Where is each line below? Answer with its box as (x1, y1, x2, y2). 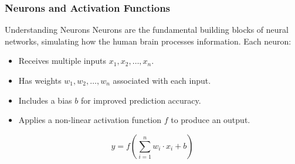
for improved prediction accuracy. (80, 94, 201, 106)
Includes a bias (18, 94, 72, 106)
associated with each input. (113, 74, 211, 86)
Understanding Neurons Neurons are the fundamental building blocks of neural (5, 23, 289, 36)
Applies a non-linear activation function (18, 114, 162, 126)
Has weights (18, 74, 62, 86)
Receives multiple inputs (18, 54, 107, 67)
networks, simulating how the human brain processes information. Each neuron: (5, 35, 291, 47)
